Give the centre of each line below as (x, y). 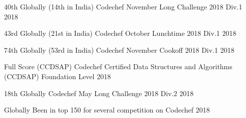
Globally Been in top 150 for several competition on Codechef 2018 (107, 110)
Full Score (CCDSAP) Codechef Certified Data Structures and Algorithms (118, 66)
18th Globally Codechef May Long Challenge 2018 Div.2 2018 (99, 93)
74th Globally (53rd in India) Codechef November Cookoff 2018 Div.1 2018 (119, 50)
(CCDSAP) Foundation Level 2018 (58, 76)
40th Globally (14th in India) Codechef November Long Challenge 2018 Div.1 (123, 6)
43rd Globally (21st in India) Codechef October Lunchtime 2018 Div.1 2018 (120, 33)
